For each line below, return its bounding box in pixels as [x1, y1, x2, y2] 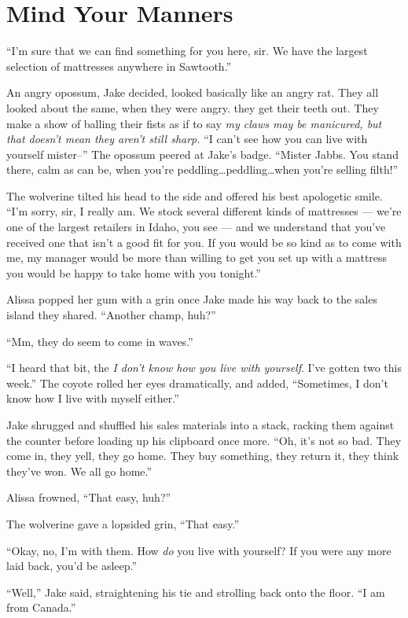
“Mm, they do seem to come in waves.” [6, 333, 193, 349]
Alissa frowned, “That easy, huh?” [6, 489, 171, 506]
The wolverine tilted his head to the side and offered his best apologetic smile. [6, 187, 383, 204]
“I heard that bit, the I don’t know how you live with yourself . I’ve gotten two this [6, 359, 402, 376]
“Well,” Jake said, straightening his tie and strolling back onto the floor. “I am [6, 583, 385, 600]
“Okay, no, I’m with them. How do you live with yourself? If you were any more [6, 542, 391, 558]
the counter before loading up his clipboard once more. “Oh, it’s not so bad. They [6, 432, 402, 448]
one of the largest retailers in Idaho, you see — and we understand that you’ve [6, 219, 386, 235]
